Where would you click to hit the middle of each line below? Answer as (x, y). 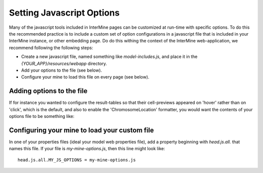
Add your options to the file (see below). (62, 70)
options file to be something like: (42, 116)
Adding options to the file (48, 91)
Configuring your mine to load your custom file (82, 130)
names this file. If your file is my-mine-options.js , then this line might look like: (87, 149)
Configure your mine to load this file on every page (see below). (85, 77)
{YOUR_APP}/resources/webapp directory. (64, 63)
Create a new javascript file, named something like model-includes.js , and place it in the (109, 57)
